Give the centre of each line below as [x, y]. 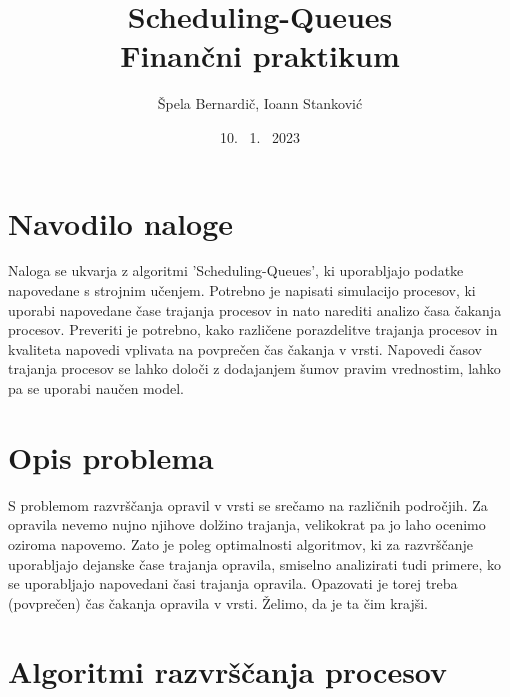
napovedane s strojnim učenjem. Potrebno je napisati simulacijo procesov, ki [242, 290]
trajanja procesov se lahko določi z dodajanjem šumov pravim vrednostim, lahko [254, 368]
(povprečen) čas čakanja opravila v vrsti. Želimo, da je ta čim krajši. [218, 602]
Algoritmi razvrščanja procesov [228, 671]
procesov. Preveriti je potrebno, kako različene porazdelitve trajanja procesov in [253, 329]
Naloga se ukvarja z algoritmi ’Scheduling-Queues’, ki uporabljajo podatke [236, 270]
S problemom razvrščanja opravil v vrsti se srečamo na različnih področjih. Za [248, 504]
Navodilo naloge [121, 222]
